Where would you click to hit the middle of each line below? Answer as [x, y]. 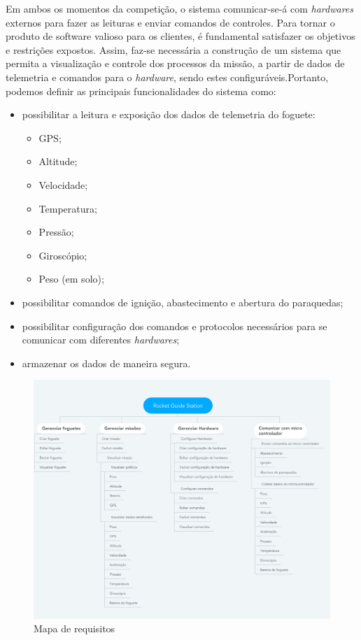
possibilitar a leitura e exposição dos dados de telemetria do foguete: [169, 114]
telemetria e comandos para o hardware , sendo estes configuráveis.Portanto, [167, 77]
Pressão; [56, 232]
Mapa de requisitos [75, 628]
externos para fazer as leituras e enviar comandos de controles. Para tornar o [170, 22]
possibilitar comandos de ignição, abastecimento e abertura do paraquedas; [183, 302]
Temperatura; [68, 208]
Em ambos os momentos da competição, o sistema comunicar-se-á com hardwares [179, 8]
